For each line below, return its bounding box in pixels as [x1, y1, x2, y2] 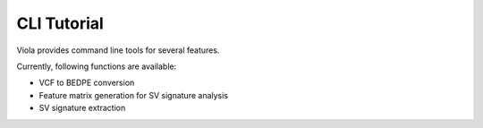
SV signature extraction [38, 103, 126, 114]
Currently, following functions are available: [16, 61, 177, 72]
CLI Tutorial [16, 13, 105, 33]
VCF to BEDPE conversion [38, 77, 135, 89]
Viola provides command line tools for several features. [16, 45, 220, 55]
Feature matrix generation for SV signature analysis [38, 90, 228, 100]
